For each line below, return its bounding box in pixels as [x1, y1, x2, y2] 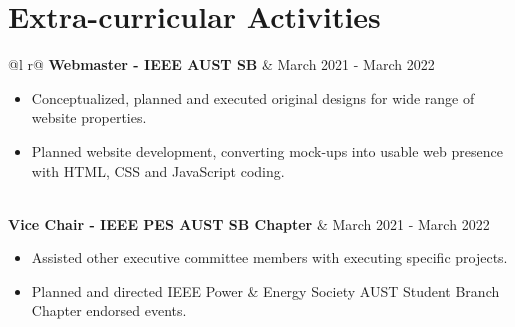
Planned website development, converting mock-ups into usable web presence [31, 140, 503, 161]
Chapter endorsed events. [31, 300, 187, 321]
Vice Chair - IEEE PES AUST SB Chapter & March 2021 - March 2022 [8, 213, 490, 234]
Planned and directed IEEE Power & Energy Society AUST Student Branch [31, 280, 500, 301]
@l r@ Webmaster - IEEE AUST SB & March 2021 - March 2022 [8, 54, 435, 75]
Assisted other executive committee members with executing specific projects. [31, 247, 508, 268]
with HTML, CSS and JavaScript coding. [31, 160, 285, 181]
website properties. [31, 107, 147, 128]
